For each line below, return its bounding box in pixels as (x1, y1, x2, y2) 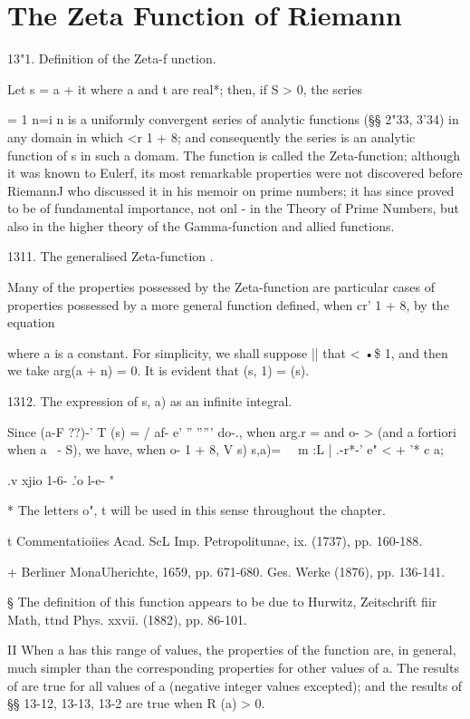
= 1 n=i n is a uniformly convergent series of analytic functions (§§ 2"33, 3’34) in (7, 110, 459, 129)
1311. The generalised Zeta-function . (7, 247, 214, 266)
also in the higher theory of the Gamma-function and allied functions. (7, 216, 395, 235)
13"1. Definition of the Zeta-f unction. (7, 49, 216, 68)
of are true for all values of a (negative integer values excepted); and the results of (7, 675, 463, 695)
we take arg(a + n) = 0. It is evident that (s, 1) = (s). (7, 361, 310, 380)
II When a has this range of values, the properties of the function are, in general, (7, 640, 456, 659)
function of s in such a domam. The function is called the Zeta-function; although (7, 145, 460, 164)
